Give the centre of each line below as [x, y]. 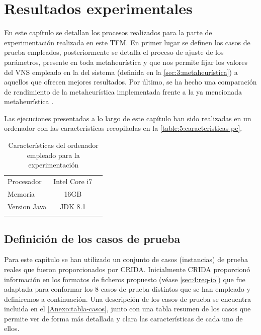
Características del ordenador [53, 145]
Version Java [27, 206]
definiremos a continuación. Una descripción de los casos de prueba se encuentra [127, 299]
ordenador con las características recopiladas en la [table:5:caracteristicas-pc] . [123, 128]
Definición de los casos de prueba [92, 238]
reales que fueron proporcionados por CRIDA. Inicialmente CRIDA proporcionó [127, 269]
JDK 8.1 [73, 206]
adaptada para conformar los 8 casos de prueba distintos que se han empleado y [127, 289]
